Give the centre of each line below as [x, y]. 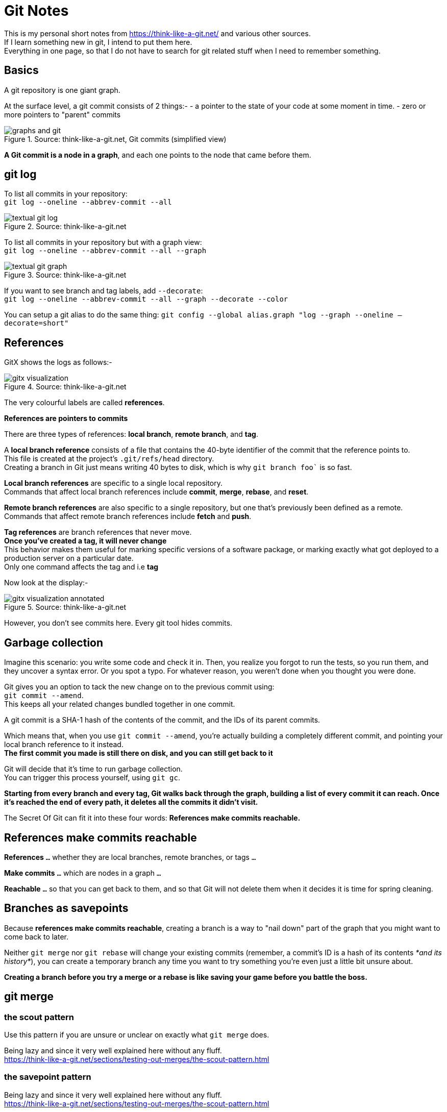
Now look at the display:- [46, 583]
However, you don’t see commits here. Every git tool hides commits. [118, 623]
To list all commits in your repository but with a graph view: [103, 242]
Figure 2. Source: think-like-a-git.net [65, 227]
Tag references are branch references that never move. [98, 532]
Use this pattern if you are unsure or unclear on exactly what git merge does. [137, 1035]
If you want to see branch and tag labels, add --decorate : [104, 291]
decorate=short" [36, 323]
